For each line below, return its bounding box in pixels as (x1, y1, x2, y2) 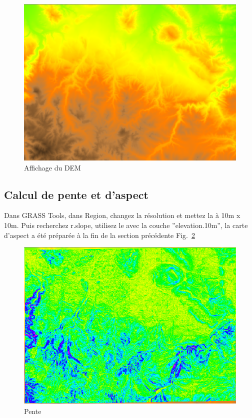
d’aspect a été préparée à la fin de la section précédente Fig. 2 (4, 229, 195, 240)
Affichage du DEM (24, 162, 81, 172)
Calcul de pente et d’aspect (4, 186, 148, 202)
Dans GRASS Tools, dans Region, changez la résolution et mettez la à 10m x (4, 210, 240, 220)
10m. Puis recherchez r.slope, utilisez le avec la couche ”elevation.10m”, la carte (4, 220, 248, 230)
